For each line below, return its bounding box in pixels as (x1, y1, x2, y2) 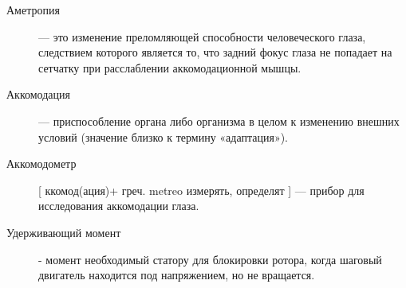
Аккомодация (6, 86, 70, 103)
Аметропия (6, 2, 60, 18)
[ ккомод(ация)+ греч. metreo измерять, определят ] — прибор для (38, 181, 365, 198)
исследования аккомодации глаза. (38, 197, 199, 214)
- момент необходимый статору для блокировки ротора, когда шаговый (38, 251, 382, 267)
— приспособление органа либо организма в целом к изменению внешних (38, 112, 400, 129)
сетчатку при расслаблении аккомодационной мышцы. (38, 59, 302, 76)
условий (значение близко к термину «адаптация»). (38, 128, 289, 145)
